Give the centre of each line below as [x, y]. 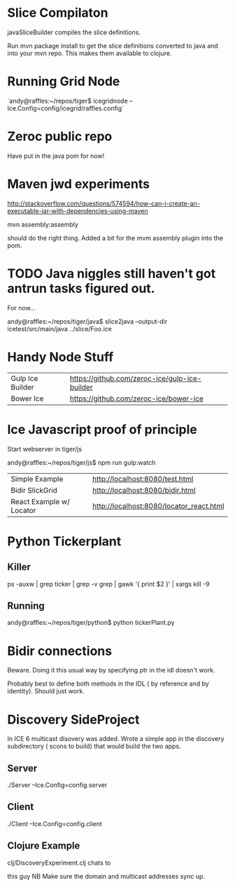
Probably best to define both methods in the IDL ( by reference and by [108, 684]
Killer [19, 567]
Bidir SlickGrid [34, 490]
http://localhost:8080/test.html [143, 479]
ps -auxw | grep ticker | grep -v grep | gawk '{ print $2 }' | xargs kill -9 [108, 584]
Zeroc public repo [60, 137]
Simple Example [37, 479]
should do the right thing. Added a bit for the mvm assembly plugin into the [115, 238]
